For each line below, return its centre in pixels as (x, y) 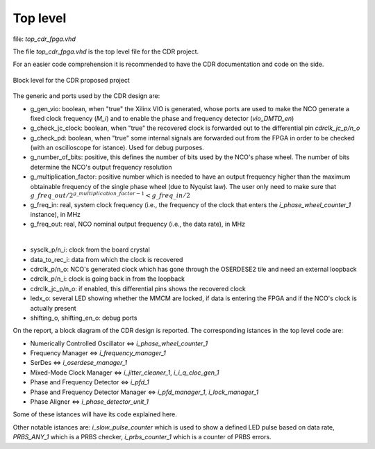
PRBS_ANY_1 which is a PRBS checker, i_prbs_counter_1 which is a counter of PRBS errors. (142, 437)
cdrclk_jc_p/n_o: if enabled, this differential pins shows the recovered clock (138, 288)
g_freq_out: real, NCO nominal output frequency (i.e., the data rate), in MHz (138, 224)
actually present (53, 308)
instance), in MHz (56, 214)
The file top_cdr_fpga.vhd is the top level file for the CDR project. (106, 51)
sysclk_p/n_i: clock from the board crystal (90, 250)
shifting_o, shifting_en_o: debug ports (84, 318)
